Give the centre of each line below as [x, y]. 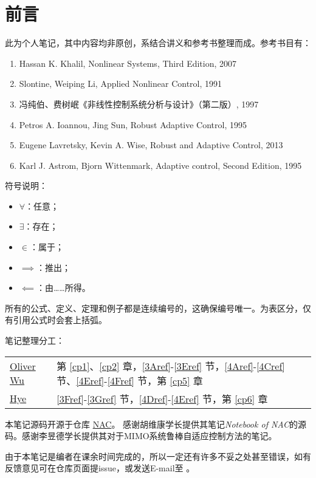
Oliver [23, 366]
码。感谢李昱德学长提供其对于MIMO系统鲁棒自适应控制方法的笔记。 [141, 436]
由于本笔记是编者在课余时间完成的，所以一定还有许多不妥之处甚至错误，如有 [158, 456]
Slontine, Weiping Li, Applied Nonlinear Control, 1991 [121, 84]
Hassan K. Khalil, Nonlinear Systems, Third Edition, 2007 [128, 63]
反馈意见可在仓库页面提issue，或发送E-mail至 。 [100, 468]
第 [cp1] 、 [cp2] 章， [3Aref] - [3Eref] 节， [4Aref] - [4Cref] [171, 366]
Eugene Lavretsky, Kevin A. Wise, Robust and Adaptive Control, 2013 [151, 145]
